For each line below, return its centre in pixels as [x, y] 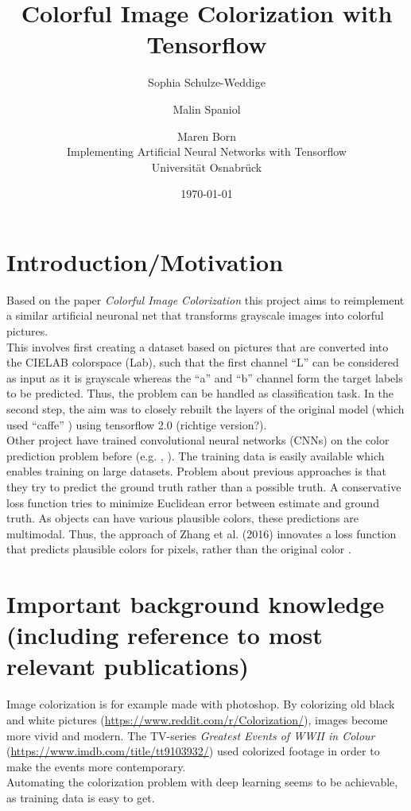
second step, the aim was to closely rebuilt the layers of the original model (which [205, 408]
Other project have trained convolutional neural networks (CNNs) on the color [198, 440]
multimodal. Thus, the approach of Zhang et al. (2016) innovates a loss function [202, 533]
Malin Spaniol [207, 109]
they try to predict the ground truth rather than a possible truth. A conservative [204, 486]
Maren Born [207, 136]
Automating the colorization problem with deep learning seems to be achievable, [202, 782]
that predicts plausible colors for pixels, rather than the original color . [179, 549]
